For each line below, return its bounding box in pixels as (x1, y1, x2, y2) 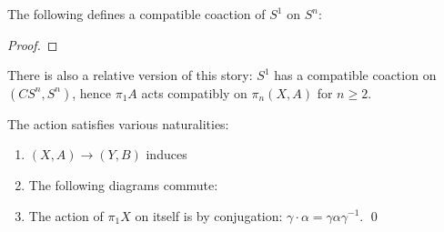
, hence (72, 83, 112, 102)
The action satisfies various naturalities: (7, 114, 229, 133)
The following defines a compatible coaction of (7, 5, 266, 23)
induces (146, 145, 187, 164)
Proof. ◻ (7, 35, 58, 54)
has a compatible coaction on (274, 66, 437, 85)
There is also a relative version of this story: (7, 66, 253, 85)
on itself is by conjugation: (135, 206, 283, 225)
